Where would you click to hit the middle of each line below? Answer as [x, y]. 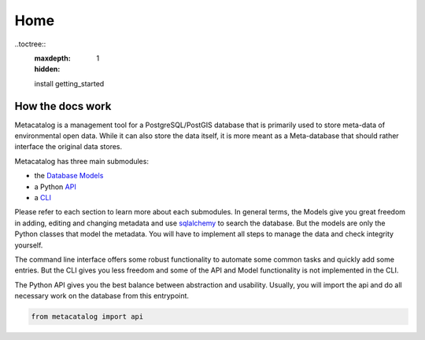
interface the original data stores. [68, 147]
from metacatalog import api [87, 317]
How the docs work [63, 106]
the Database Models [69, 176]
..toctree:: [30, 44]
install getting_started [69, 83]
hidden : [47, 69]
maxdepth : [52, 58]
